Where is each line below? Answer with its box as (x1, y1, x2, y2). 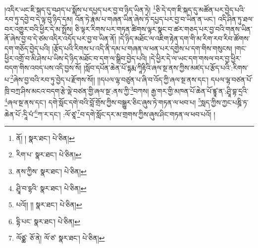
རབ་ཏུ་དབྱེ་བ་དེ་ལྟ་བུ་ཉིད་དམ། (4, 14, 73, 24)
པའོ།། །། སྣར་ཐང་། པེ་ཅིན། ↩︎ (16, 199, 82, 210)
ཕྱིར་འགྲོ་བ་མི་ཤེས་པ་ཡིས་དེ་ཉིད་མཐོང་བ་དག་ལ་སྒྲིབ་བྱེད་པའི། (4, 53, 147, 63)
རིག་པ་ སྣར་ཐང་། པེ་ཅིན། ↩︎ (16, 149, 82, 160)
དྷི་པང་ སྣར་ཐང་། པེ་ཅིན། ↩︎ (16, 216, 80, 226)
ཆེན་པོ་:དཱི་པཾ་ (4, 109, 35, 119)
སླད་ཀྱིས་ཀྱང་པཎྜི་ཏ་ (201, 97, 249, 107)
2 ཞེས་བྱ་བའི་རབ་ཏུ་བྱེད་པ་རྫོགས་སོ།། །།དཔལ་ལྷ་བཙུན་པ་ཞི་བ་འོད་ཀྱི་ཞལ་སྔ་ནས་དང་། (10, 72, 209, 84)
